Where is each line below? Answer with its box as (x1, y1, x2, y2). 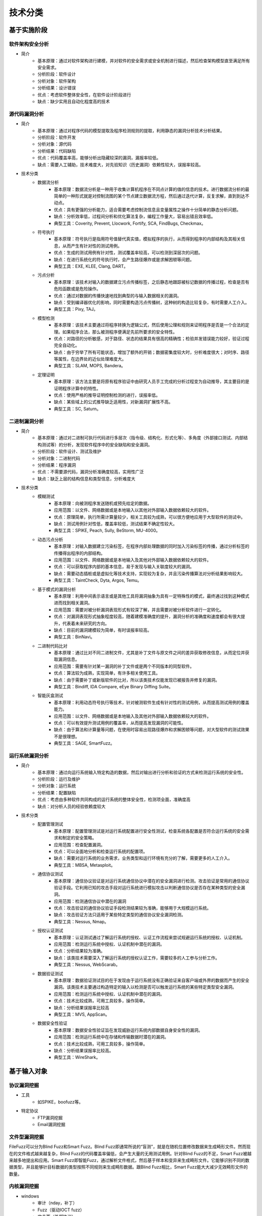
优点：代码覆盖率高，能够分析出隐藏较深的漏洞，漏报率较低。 (37, 155, 161, 161)
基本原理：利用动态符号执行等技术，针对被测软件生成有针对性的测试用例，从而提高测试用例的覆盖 (54, 699, 249, 705)
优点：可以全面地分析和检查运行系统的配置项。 (54, 848, 147, 854)
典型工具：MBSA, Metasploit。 (54, 862, 115, 868)
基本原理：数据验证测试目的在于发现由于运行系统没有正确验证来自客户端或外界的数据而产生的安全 (54, 978, 249, 983)
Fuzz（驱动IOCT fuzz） (37, 1207, 85, 1213)
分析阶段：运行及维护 (37, 776, 80, 782)
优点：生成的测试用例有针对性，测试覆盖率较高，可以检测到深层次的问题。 (54, 250, 203, 255)
